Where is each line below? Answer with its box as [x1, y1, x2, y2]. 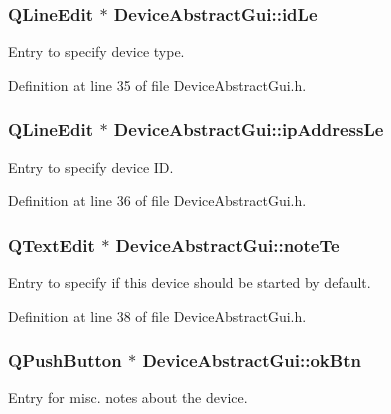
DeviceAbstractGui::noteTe [115, 232, 340, 257]
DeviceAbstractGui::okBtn [142, 348, 361, 373]
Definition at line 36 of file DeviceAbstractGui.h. [8, 190, 307, 211]
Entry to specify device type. [8, 41, 185, 62]
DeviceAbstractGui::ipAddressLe [113, 117, 384, 142]
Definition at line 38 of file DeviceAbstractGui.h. [8, 305, 307, 326]
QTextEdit [8, 232, 95, 257]
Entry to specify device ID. [8, 156, 174, 177]
